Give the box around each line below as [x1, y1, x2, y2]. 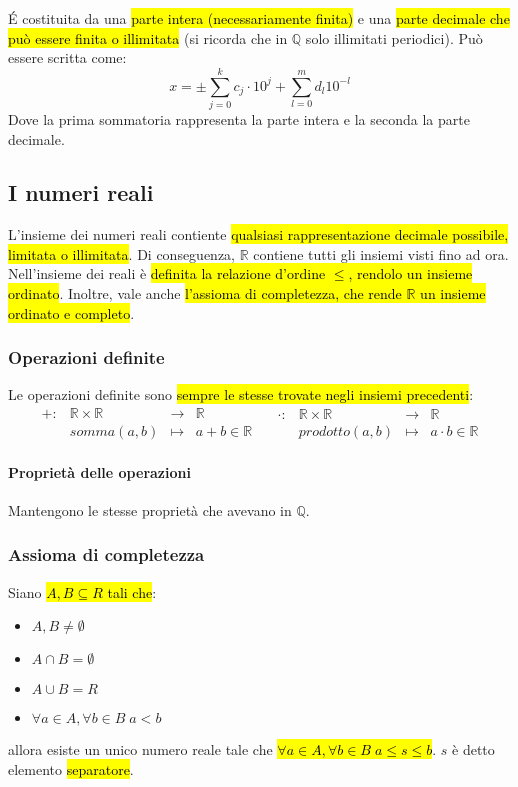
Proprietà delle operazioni [8, 461, 191, 482]
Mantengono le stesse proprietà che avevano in [8, 499, 292, 520]
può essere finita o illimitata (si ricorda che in [8, 27, 288, 48]
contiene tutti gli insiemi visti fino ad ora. [253, 243, 509, 264]
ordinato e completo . [8, 302, 135, 323]
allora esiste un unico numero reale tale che [8, 739, 273, 760]
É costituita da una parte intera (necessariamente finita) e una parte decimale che [8, 8, 510, 28]
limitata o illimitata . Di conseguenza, [8, 243, 236, 264]
